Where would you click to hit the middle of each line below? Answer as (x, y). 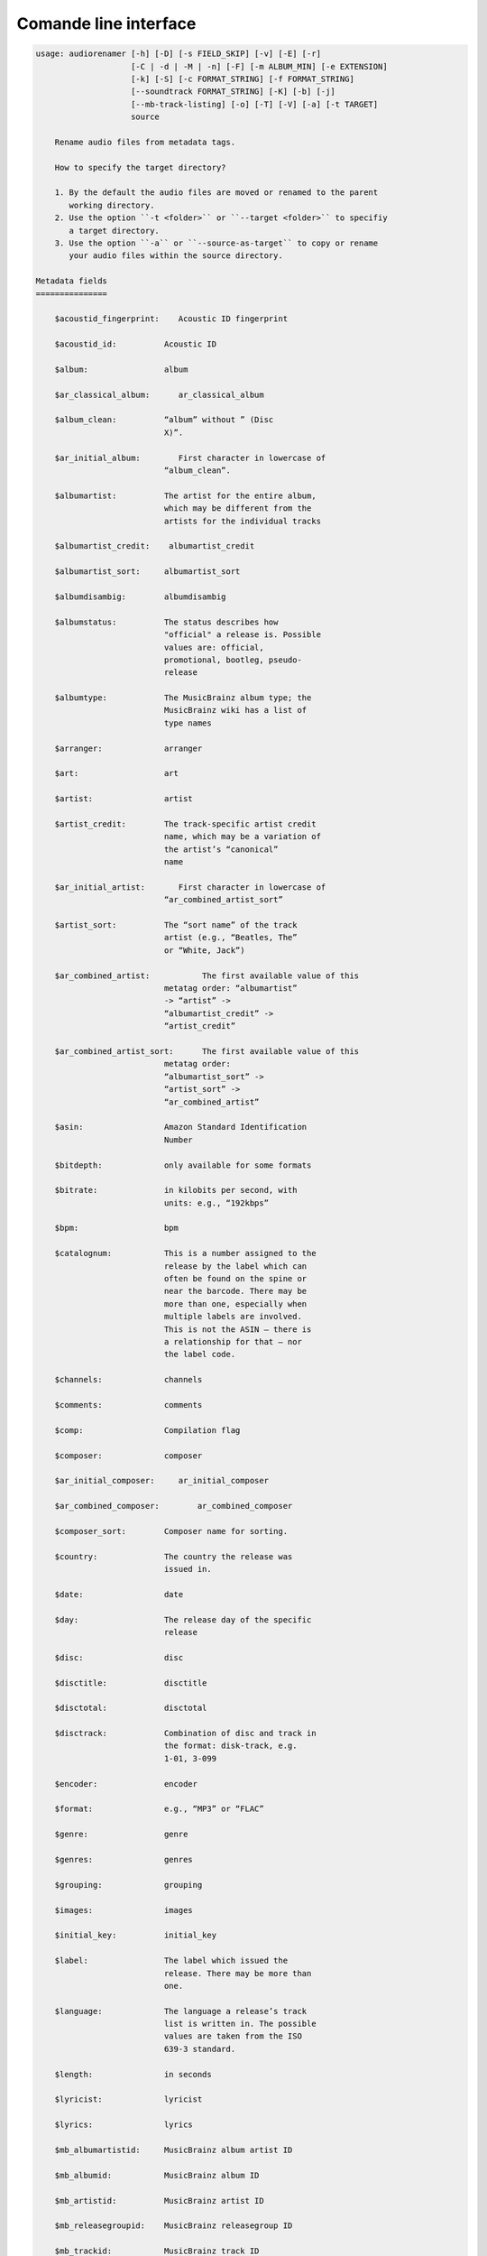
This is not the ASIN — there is (238, 1329)
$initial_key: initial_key (135, 1935)
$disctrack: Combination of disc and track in (185, 1734)
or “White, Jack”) (204, 950)
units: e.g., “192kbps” (216, 1203)
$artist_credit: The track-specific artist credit (185, 824)
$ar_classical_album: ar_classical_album (160, 394)
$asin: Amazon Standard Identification (181, 1127)
